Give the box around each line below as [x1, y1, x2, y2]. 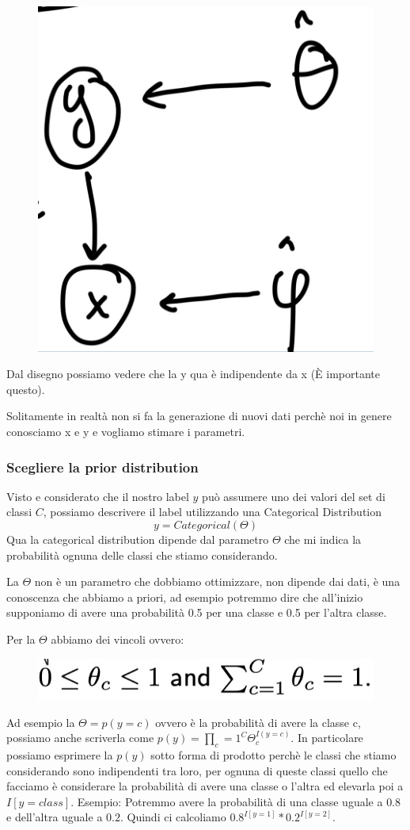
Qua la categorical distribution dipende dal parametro [6, 531, 269, 548]
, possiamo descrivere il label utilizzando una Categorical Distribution [43, 503, 382, 520]
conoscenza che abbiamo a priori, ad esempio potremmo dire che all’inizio [6, 588, 363, 605]
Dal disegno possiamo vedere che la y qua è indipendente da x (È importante [6, 365, 381, 382]
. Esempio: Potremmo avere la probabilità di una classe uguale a [70, 793, 383, 809]
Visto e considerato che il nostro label [6, 488, 189, 504]
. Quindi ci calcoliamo [120, 809, 226, 825]
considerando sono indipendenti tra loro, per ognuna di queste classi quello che [6, 762, 388, 778]
